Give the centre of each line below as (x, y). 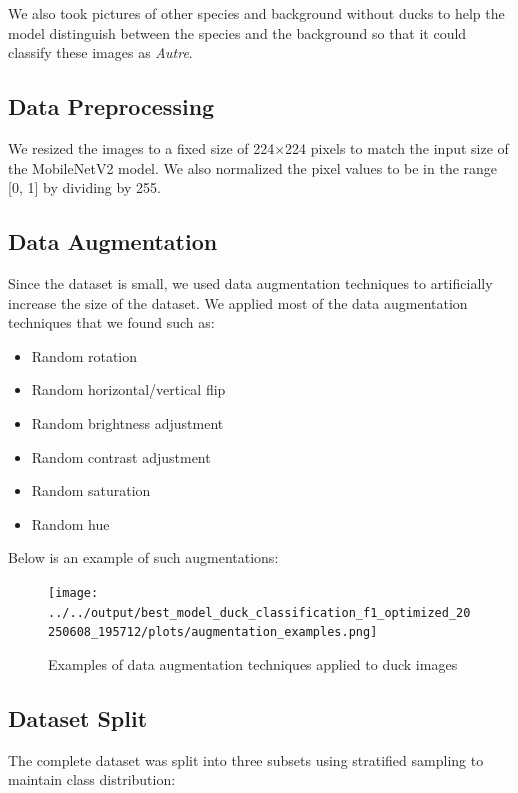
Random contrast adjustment (121, 456)
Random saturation (91, 490)
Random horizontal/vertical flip (128, 389)
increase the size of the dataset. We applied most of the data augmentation (238, 302)
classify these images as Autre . (100, 52)
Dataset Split (78, 717)
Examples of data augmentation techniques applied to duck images (253, 663)
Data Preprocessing (111, 106)
